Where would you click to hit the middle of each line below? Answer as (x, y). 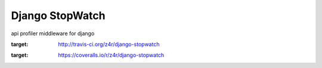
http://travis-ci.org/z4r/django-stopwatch (109, 44)
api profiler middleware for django (53, 33)
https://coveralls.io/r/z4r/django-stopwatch (111, 55)
